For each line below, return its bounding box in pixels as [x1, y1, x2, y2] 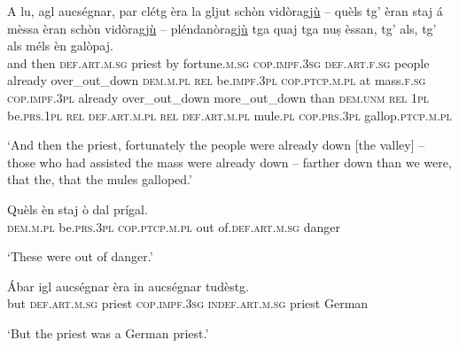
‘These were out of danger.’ [7, 247, 153, 266]
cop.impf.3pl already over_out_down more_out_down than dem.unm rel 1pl [7, 88, 430, 106]
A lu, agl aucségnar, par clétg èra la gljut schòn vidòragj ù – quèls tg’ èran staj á [7, 2, 443, 19]
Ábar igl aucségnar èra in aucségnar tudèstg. [7, 276, 249, 295]
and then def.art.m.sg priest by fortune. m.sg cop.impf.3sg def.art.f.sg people [7, 53, 430, 72]
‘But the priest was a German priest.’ [7, 323, 209, 342]
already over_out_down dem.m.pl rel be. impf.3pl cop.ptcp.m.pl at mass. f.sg [7, 71, 426, 89]
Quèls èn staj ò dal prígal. [7, 199, 148, 218]
